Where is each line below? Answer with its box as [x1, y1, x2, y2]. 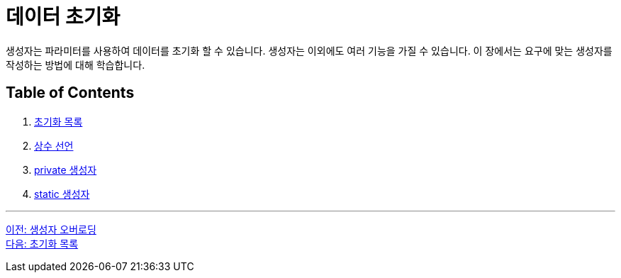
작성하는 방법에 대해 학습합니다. [6, 58, 145, 71]
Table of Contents [6, 84, 135, 102]
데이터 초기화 [6, 5, 121, 29]
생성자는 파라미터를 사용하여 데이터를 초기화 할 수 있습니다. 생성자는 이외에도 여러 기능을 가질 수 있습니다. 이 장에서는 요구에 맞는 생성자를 [6, 44, 612, 57]
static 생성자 [34, 187, 90, 200]
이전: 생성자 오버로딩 [6, 223, 96, 235]
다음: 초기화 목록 [6, 237, 79, 250]
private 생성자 [34, 163, 97, 176]
